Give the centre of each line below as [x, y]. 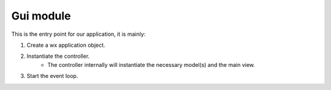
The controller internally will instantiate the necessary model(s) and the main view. [151, 64]
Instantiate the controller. [58, 56]
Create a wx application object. [66, 45]
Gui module [41, 16]
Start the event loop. [52, 76]
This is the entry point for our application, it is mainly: [78, 34]
